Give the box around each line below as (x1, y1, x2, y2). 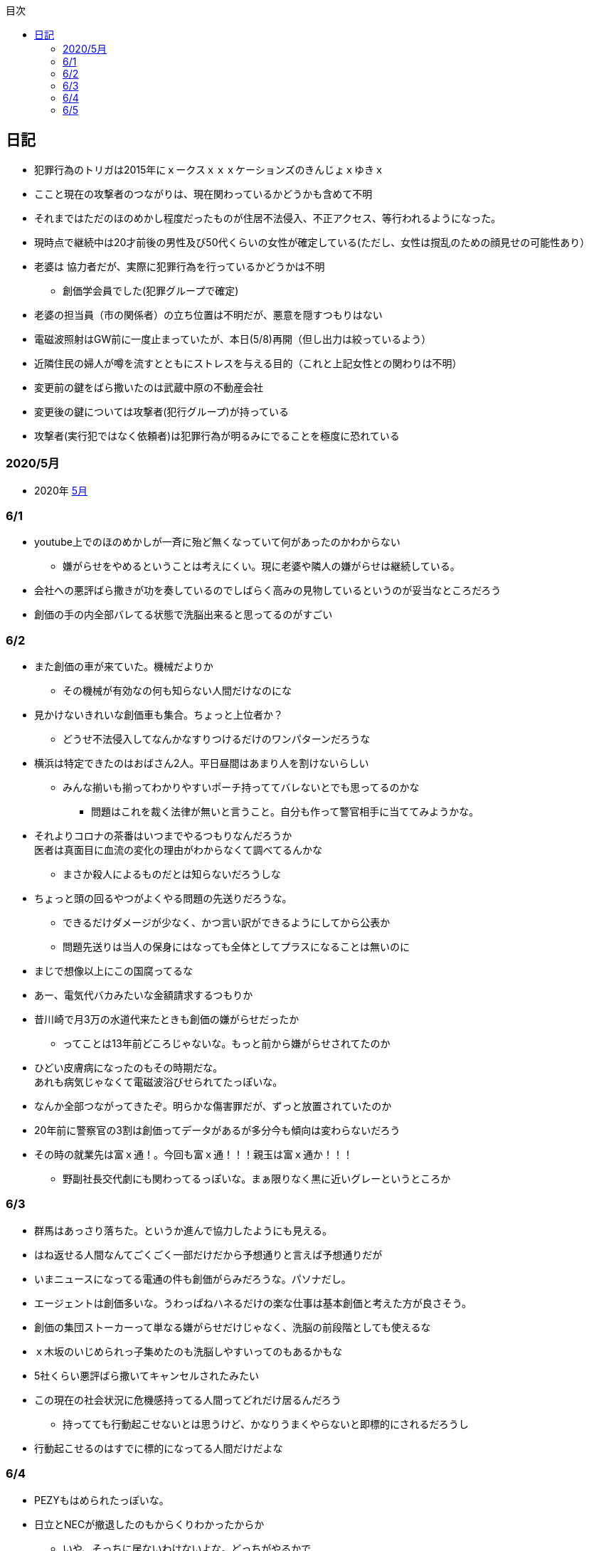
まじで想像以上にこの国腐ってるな (34, 965, 193, 978)
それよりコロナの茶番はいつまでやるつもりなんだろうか (34, 830, 292, 842)
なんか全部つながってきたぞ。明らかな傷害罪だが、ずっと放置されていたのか (34, 1100, 392, 1113)
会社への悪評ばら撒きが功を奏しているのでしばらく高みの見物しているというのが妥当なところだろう (34, 584, 502, 597)
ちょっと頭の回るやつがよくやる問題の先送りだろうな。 (34, 892, 292, 905)
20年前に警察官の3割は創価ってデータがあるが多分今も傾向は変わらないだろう (34, 1124, 400, 1137)
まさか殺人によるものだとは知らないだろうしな (63, 868, 281, 881)
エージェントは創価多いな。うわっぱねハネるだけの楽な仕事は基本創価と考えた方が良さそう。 (34, 1296, 472, 1309)
